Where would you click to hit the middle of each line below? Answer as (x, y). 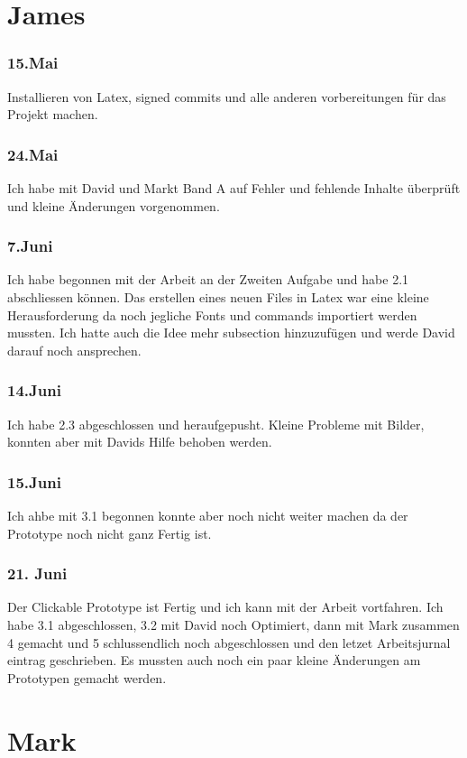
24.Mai (33, 154)
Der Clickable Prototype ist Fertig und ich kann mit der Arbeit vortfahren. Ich (225, 607)
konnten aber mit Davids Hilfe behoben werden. (140, 442)
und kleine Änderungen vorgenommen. (114, 205)
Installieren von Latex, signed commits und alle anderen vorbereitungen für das (227, 96)
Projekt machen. (53, 114)
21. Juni (37, 573)
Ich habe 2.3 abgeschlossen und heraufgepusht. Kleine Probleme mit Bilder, (216, 424)
